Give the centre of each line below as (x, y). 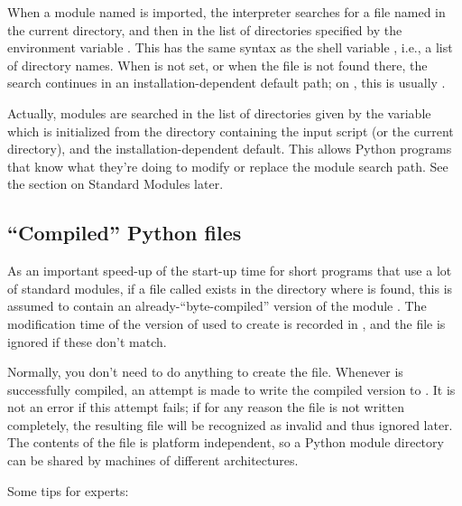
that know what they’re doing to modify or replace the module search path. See (228, 166)
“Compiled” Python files (125, 233)
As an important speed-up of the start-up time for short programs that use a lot (230, 271)
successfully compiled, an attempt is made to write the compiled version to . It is (231, 389)
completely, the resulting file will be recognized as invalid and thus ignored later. (230, 424)
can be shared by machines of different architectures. (153, 460)
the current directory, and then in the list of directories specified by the (205, 29)
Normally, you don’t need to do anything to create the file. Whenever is (205, 372)
